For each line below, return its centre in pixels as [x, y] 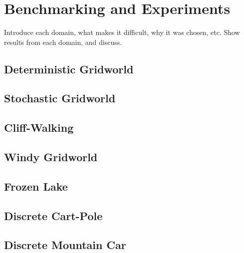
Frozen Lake [36, 186]
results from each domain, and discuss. [63, 42]
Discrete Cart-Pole [53, 215]
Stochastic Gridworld [60, 98]
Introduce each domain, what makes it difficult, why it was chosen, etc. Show [122, 32]
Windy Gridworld [51, 157]
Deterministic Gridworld [69, 69]
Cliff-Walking [39, 127]
